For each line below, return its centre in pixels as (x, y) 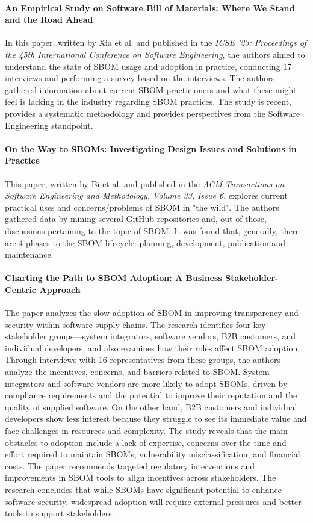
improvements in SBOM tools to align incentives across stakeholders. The (141, 478)
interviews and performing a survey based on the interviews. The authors (140, 78)
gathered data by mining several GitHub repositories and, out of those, (136, 219)
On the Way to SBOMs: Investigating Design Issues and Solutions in (151, 148)
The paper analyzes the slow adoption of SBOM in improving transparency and (152, 313)
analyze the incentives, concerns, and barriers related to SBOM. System (137, 372)
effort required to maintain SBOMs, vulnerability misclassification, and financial (153, 454)
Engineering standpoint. (49, 125)
